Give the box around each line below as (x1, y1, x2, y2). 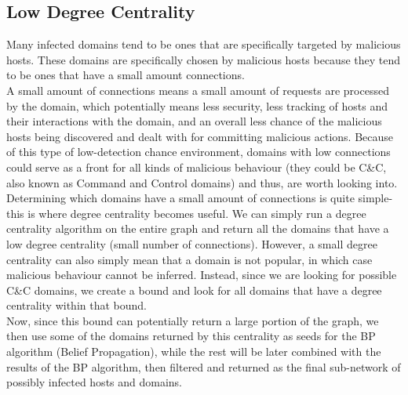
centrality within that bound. (6, 297, 147, 313)
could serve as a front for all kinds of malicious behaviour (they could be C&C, (6, 158, 387, 175)
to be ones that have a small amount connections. (6, 67, 245, 83)
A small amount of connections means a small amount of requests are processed (6, 82, 389, 98)
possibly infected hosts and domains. (6, 374, 183, 390)
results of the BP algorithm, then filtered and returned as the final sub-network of (6, 358, 401, 375)
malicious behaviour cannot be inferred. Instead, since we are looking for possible (6, 266, 397, 283)
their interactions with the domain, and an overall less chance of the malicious (6, 113, 382, 129)
